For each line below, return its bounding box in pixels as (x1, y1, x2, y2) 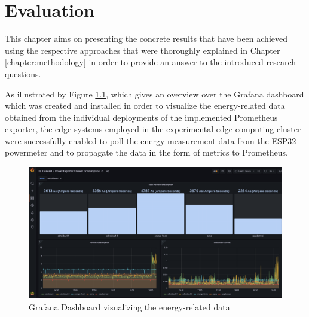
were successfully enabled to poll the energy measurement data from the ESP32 (5, 134, 296, 147)
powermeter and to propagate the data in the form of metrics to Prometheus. (5, 146, 288, 158)
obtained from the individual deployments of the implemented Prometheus (5, 111, 278, 123)
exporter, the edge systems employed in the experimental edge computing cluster (5, 123, 301, 135)
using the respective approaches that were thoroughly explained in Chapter (5, 44, 280, 56)
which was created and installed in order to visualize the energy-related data (5, 99, 285, 112)
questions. (5, 67, 41, 80)
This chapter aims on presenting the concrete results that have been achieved (5, 32, 287, 45)
